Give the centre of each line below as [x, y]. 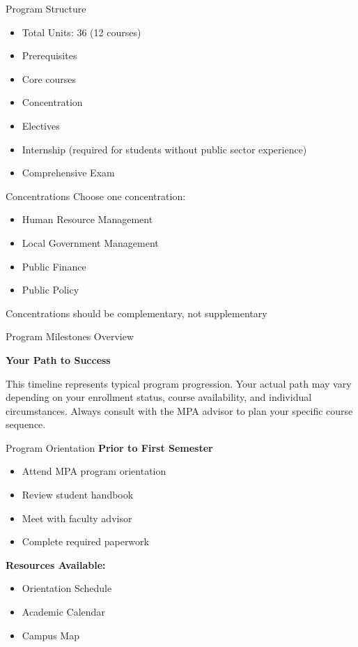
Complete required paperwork [85, 541]
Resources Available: [56, 564]
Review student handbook [78, 495]
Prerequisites [49, 55]
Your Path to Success [58, 359]
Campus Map [50, 635]
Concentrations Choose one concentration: [96, 196]
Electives [41, 125]
